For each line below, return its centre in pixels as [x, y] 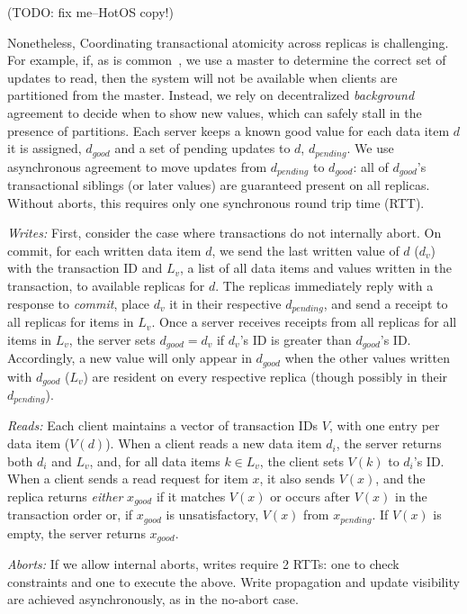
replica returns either [65, 496]
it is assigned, [45, 148]
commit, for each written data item [104, 250]
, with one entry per [384, 425]
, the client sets [301, 460]
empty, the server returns [76, 533]
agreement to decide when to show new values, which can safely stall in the [215, 112]
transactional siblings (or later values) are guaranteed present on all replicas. [219, 185]
